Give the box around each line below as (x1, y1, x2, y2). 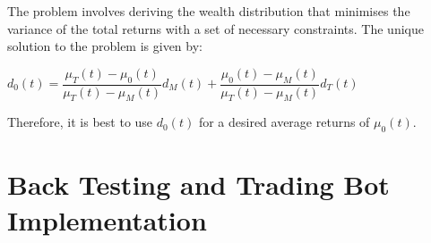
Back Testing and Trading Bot (7, 166, 390, 203)
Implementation (7, 201, 207, 238)
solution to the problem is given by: (7, 37, 203, 55)
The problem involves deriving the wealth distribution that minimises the (7, 2, 410, 20)
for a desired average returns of (198, 113, 370, 131)
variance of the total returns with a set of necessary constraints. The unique (7, 19, 424, 38)
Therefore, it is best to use (7, 113, 153, 131)
